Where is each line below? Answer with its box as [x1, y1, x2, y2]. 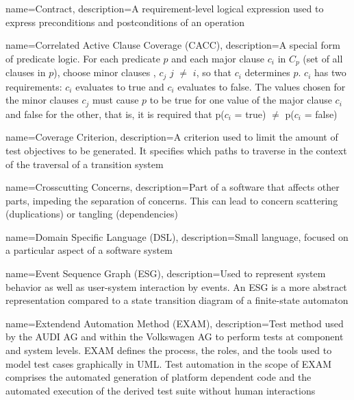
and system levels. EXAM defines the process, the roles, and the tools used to [5, 343, 332, 357]
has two [314, 65, 346, 80]
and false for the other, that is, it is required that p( [5, 106, 225, 121]
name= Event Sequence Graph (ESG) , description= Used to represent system [5, 266, 326, 281]
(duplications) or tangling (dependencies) [5, 207, 178, 221]
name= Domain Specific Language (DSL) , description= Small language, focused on [5, 229, 349, 244]
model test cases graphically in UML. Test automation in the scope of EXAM [5, 356, 332, 370]
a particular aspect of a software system [5, 243, 173, 257]
